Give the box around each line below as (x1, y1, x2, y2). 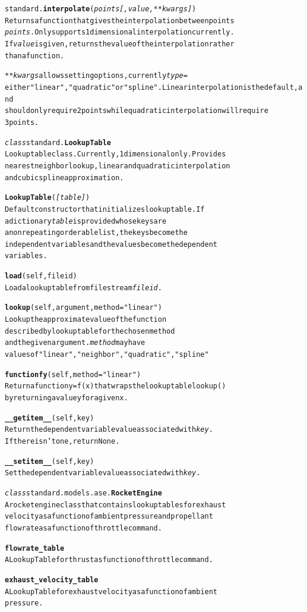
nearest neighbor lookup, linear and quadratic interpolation (5, 161, 230, 170)
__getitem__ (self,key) (5, 413, 94, 422)
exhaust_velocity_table (5, 575, 99, 584)
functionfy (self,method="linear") (5, 370, 141, 379)
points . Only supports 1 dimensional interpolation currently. (5, 28, 235, 37)
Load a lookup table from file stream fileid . (5, 283, 162, 292)
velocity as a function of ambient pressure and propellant (5, 512, 213, 521)
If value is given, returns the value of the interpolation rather (5, 39, 235, 48)
